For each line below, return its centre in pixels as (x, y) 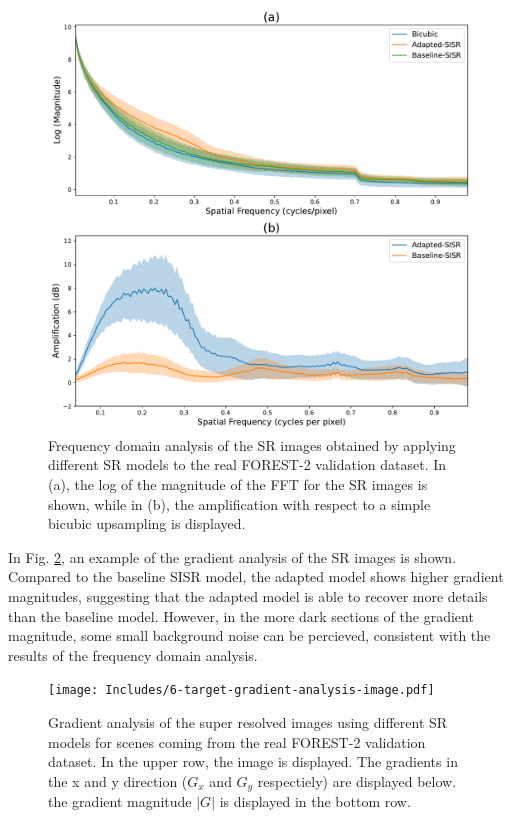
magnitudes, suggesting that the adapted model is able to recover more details (248, 595)
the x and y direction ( (118, 780)
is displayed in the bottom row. (315, 801)
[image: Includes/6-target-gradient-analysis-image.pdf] (241, 690)
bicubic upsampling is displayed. (147, 523)
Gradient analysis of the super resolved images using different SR (248, 721)
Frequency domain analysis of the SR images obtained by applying (252, 444)
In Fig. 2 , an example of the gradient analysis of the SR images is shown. (232, 556)
